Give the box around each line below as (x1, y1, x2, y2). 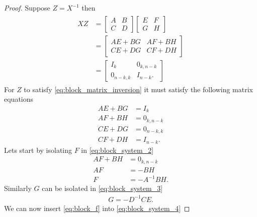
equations (4, 94, 34, 104)
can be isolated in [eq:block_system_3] (42, 183, 163, 193)
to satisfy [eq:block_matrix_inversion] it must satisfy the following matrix (24, 84, 253, 94)
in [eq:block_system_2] (81, 144, 154, 155)
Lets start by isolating (4, 144, 72, 155)
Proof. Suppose (4, 3, 50, 13)
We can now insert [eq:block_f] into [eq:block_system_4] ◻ (4, 202, 190, 213)
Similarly (4, 183, 32, 193)
